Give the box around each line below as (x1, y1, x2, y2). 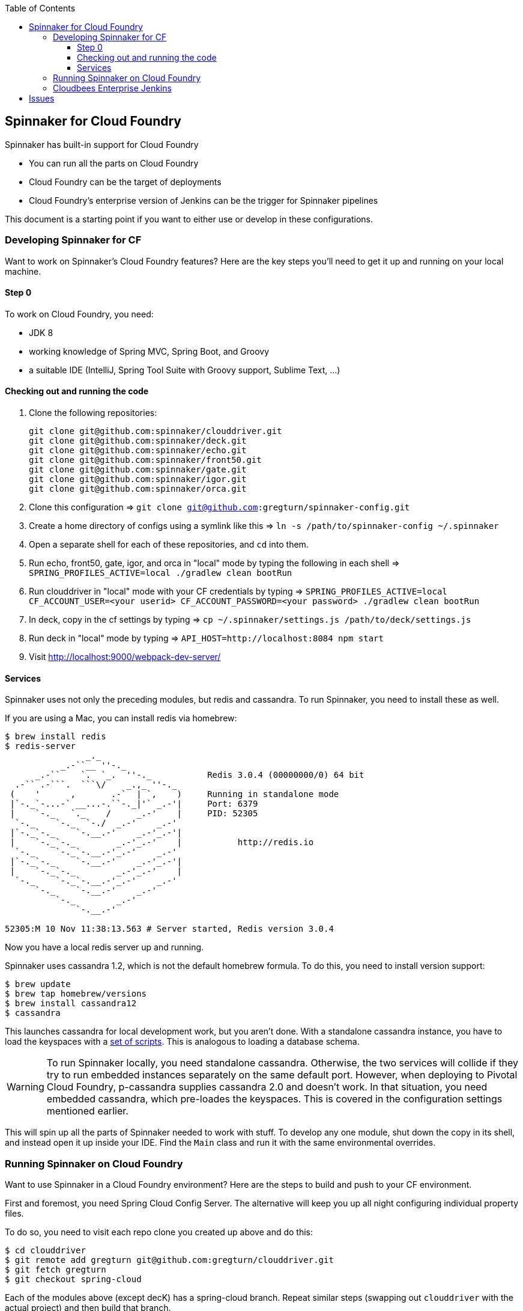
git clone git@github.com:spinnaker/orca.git (29, 484, 247, 494)
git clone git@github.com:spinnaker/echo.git (29, 445, 247, 456)
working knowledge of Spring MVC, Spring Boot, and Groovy (29, 346, 270, 356)
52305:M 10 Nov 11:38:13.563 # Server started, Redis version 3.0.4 (5, 924, 334, 934)
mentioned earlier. (46, 1105, 128, 1117)
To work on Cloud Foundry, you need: (5, 308, 154, 319)
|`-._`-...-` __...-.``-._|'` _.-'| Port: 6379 (10, 799, 258, 809)
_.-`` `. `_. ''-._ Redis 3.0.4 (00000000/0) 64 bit (35, 770, 364, 780)
